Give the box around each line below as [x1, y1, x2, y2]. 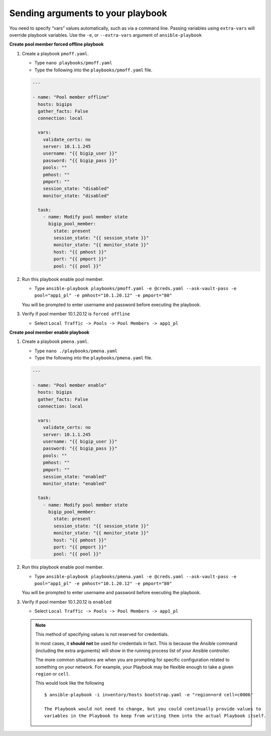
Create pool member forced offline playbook [9, 41, 104, 47]
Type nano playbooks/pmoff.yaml [34, 60, 112, 66]
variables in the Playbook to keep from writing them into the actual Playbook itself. [44, 713, 267, 718]
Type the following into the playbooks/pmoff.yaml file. [34, 67, 153, 73]
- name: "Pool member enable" [32, 382, 107, 388]
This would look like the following [35, 680, 104, 686]
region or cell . [35, 671, 70, 677]
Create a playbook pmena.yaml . [22, 338, 89, 344]
